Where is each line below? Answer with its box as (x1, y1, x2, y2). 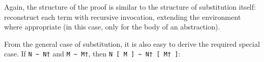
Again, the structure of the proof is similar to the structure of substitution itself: (4, 2, 256, 12)
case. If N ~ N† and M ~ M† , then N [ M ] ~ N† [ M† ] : (4, 48, 180, 59)
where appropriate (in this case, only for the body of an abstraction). (4, 21, 220, 32)
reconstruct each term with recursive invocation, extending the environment (4, 11, 241, 22)
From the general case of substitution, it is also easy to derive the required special (4, 38, 260, 49)
